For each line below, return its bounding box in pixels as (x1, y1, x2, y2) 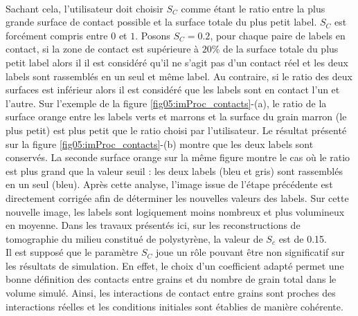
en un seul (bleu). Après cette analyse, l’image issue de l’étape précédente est (6, 177, 333, 192)
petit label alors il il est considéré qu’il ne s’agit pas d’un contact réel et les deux (6, 55, 348, 69)
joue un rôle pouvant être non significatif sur (155, 245, 345, 259)
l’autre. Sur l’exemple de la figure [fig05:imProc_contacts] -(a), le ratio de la (6, 95, 327, 110)
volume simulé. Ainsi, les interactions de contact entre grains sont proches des (6, 286, 336, 300)
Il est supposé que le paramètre (6, 245, 138, 259)
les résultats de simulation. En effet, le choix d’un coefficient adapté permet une (6, 258, 344, 272)
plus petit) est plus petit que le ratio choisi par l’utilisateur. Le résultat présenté (6, 122, 347, 137)
